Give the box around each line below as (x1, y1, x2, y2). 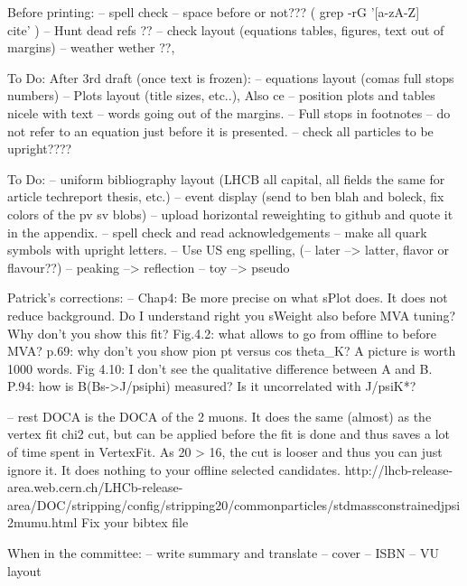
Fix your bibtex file (81, 513, 189, 532)
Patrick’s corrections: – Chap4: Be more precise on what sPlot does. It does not (7, 288, 448, 307)
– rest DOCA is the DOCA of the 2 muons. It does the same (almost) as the (7, 406, 432, 425)
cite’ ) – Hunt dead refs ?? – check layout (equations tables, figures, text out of (7, 20, 444, 39)
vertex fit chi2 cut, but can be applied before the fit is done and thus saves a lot (7, 424, 450, 443)
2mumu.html (7, 513, 78, 532)
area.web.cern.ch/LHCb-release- (7, 478, 183, 497)
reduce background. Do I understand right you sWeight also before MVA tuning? (7, 305, 456, 324)
